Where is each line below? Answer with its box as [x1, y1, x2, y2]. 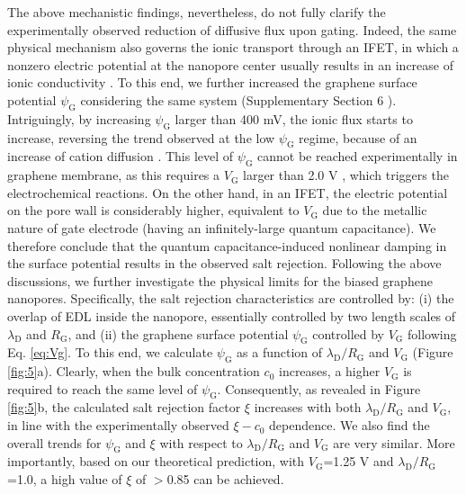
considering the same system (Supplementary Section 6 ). [80, 90, 397, 109]
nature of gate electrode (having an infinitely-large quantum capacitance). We [7, 218, 436, 237]
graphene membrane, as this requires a [7, 166, 220, 184]
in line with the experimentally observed [7, 416, 229, 435]
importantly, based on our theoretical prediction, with [7, 452, 305, 471]
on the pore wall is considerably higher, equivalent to [7, 201, 300, 220]
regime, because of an [299, 128, 417, 147]
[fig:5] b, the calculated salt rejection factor [7, 398, 241, 417]
